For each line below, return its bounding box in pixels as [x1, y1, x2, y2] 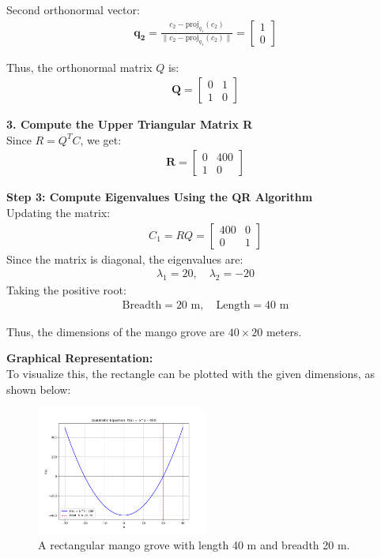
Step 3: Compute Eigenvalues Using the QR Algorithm [6, 189, 313, 205]
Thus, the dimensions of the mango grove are [6, 323, 225, 339]
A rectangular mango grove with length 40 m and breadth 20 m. [38, 536, 350, 552]
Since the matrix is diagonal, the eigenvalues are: [6, 250, 243, 267]
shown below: [6, 380, 71, 397]
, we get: [80, 131, 122, 148]
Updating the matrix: [6, 204, 111, 221]
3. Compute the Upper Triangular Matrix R [6, 116, 253, 133]
